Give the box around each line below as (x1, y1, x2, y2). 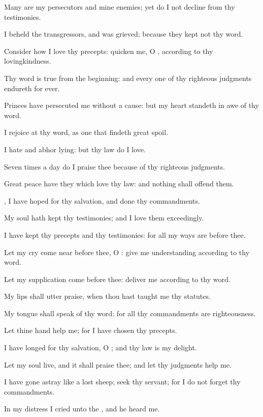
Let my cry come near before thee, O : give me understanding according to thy (4, 246, 250, 257)
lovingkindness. (4, 55, 51, 66)
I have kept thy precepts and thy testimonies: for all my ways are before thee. (4, 229, 246, 240)
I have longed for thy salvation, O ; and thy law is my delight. (4, 342, 197, 353)
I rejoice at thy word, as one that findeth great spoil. (4, 127, 169, 137)
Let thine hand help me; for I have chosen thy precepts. (4, 325, 177, 336)
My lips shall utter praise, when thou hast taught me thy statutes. (4, 291, 211, 301)
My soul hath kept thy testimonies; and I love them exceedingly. (4, 212, 204, 223)
